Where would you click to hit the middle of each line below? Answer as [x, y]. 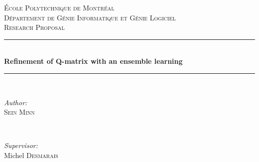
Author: [16, 102]
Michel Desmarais [31, 155]
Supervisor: [21, 145]
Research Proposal [34, 27]
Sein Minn [19, 112]
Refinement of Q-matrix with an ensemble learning [93, 61]
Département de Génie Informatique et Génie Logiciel [90, 17]
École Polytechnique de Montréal [59, 7]
